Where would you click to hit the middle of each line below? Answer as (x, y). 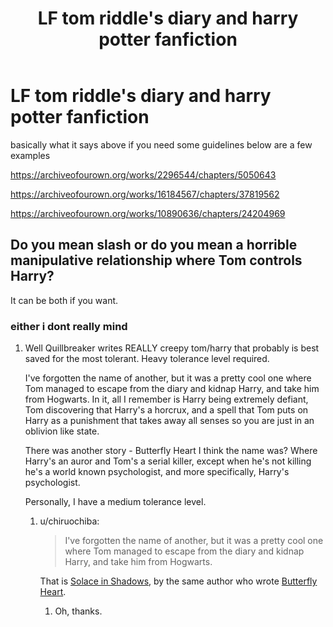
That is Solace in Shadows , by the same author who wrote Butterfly (178, 581)
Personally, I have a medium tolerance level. (115, 502)
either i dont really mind (69, 326)
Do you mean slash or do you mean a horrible (154, 245)
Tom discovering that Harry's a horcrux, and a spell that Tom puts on (166, 410)
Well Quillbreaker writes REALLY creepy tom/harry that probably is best (172, 348)
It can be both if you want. (64, 300)
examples (30, 155)
